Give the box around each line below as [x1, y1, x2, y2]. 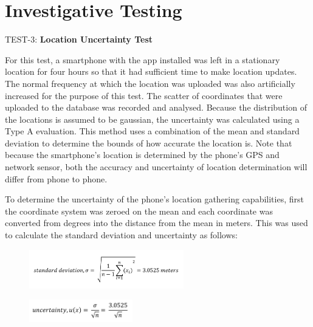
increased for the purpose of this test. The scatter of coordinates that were [5, 89, 283, 102]
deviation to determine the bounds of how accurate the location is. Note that [5, 136, 292, 149]
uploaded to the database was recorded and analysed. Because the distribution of [5, 101, 307, 114]
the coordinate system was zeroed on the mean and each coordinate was [5, 204, 273, 217]
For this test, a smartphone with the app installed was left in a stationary [5, 53, 280, 66]
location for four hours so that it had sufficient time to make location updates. [5, 65, 297, 78]
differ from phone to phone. [5, 172, 108, 185]
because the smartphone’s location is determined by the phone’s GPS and [5, 148, 280, 161]
